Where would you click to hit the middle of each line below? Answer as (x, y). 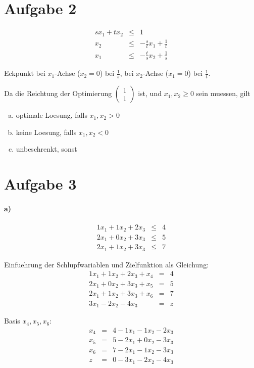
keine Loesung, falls (46, 132)
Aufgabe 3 (40, 184)
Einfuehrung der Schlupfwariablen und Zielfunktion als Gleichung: (107, 264)
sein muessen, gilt (223, 93)
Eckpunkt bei (25, 73)
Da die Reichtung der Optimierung (58, 93)
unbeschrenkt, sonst (46, 149)
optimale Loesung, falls (52, 115)
